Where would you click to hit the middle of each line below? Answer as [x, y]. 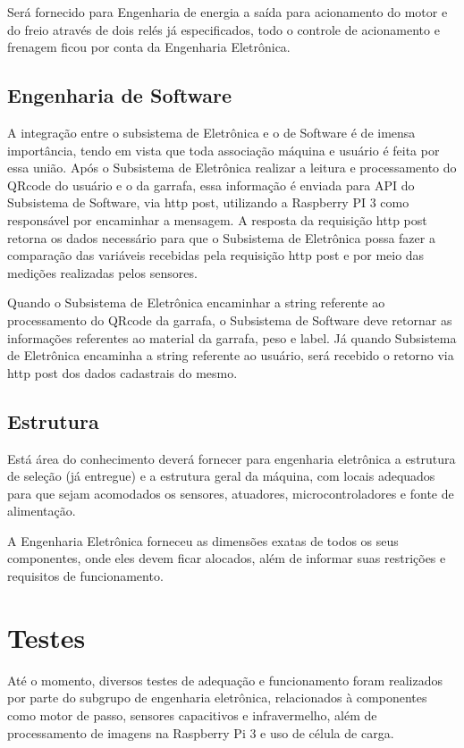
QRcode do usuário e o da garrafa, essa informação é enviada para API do [211, 185]
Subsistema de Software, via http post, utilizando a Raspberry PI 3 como [208, 202]
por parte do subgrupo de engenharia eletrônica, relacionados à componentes [217, 698]
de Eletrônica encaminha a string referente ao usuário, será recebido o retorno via [231, 355]
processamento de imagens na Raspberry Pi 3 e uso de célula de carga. [201, 732]
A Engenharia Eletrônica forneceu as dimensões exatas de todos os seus [203, 540]
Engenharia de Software [120, 95]
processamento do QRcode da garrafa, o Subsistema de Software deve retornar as [230, 319]
